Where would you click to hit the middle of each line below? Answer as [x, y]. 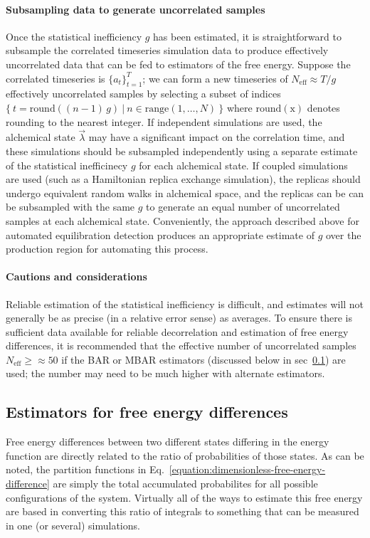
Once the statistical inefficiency [74, 36]
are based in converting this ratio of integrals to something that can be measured [183, 511]
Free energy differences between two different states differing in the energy [168, 442]
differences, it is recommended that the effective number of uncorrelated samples [181, 346]
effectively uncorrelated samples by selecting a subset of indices [143, 94]
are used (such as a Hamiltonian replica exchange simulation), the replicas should [183, 179]
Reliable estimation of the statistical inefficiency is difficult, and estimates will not [185, 304]
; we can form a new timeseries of [215, 78]
